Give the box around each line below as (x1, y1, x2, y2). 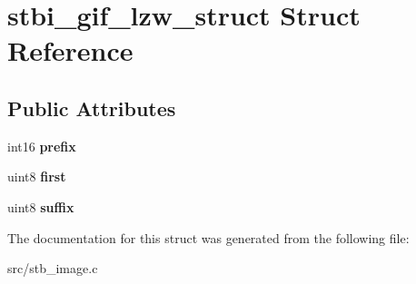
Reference (7, 32, 134, 69)
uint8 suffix (7, 197, 74, 216)
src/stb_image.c (7, 259, 98, 278)
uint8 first (7, 167, 66, 186)
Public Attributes (7, 93, 176, 122)
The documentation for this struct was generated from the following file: (7, 228, 410, 247)
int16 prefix (7, 136, 76, 155)
